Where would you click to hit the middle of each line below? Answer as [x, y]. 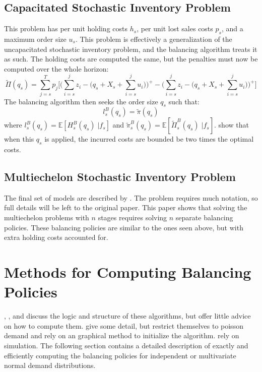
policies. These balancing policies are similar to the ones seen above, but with [124, 227]
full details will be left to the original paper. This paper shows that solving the [126, 207]
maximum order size [35, 39]
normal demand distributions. [50, 365]
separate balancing [204, 218]
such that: [184, 101]
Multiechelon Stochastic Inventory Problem [120, 177]
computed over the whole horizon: [56, 68]
